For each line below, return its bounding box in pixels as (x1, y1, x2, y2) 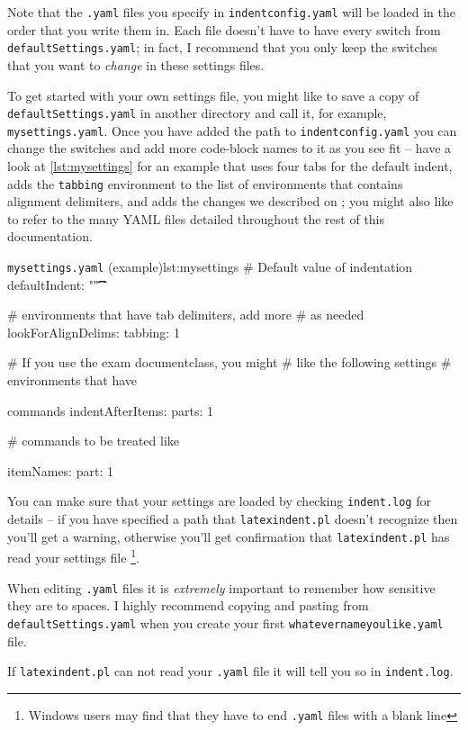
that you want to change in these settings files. (7, 55, 265, 74)
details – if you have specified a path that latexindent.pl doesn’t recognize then (7, 509, 458, 528)
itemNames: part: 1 (7, 461, 113, 480)
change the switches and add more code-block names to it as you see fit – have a (7, 139, 452, 158)
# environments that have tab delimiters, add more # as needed (7, 305, 364, 324)
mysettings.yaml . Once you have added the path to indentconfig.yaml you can (7, 121, 457, 140)
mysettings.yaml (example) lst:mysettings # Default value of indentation (7, 257, 413, 276)
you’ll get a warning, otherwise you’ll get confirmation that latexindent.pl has (7, 527, 450, 545)
